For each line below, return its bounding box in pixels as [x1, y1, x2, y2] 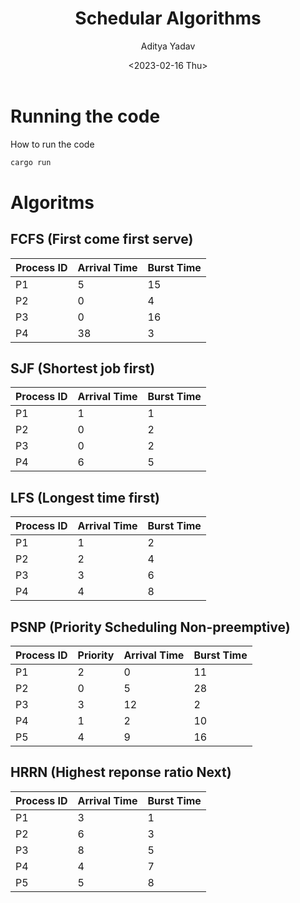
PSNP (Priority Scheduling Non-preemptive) [10, 618, 291, 636]
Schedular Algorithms [74, 7, 262, 30]
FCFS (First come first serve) [10, 231, 194, 248]
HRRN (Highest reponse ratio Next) [10, 764, 232, 781]
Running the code [10, 105, 161, 127]
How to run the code [10, 138, 95, 150]
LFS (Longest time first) [10, 489, 161, 506]
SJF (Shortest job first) [10, 360, 156, 377]
